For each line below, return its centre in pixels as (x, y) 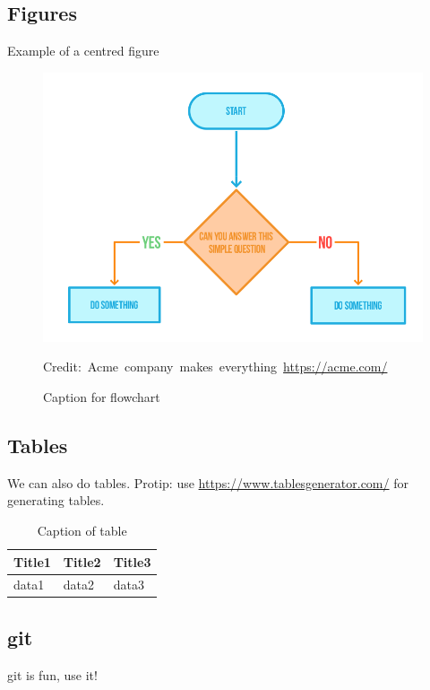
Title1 (32, 561)
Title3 (132, 561)
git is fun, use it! (52, 674)
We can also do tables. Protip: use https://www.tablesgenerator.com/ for (208, 482)
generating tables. (56, 500)
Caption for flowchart (102, 396)
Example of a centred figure (83, 51)
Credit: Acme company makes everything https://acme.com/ (215, 367)
